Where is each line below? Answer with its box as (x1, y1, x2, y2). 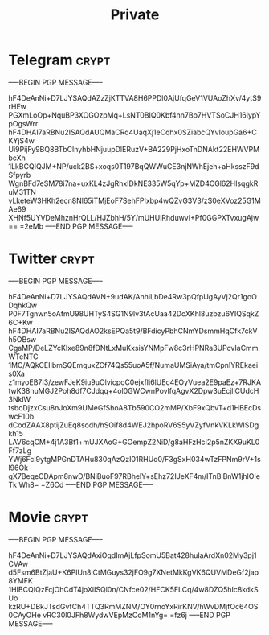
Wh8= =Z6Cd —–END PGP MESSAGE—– (18, 480, 154, 489)
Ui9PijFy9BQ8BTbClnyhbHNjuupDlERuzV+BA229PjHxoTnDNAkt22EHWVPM (8, 144, 260, 154)
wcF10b (8, 411, 35, 421)
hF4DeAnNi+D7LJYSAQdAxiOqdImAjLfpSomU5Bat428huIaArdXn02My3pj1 (8, 550, 257, 560)
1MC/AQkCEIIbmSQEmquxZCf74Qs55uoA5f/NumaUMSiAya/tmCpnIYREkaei (8, 360, 259, 369)
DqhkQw (8, 300, 38, 310)
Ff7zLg (8, 445, 32, 456)
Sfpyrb (8, 170, 31, 179)
